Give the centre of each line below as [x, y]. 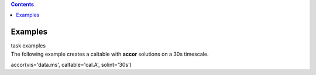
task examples [28, 46]
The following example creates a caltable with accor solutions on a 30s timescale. [110, 54]
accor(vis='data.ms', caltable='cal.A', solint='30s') [71, 65]
